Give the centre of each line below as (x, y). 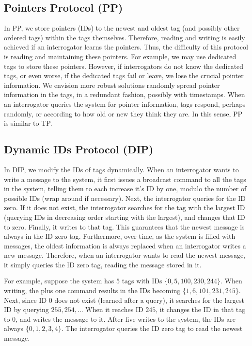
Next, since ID (25, 300)
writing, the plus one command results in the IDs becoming (92, 290)
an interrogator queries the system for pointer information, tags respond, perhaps (125, 104)
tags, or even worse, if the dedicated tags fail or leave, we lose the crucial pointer (124, 75)
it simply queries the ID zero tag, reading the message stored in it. (103, 264)
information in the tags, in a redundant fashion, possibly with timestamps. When (125, 94)
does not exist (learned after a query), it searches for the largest (149, 300)
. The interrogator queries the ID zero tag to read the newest (152, 328)
